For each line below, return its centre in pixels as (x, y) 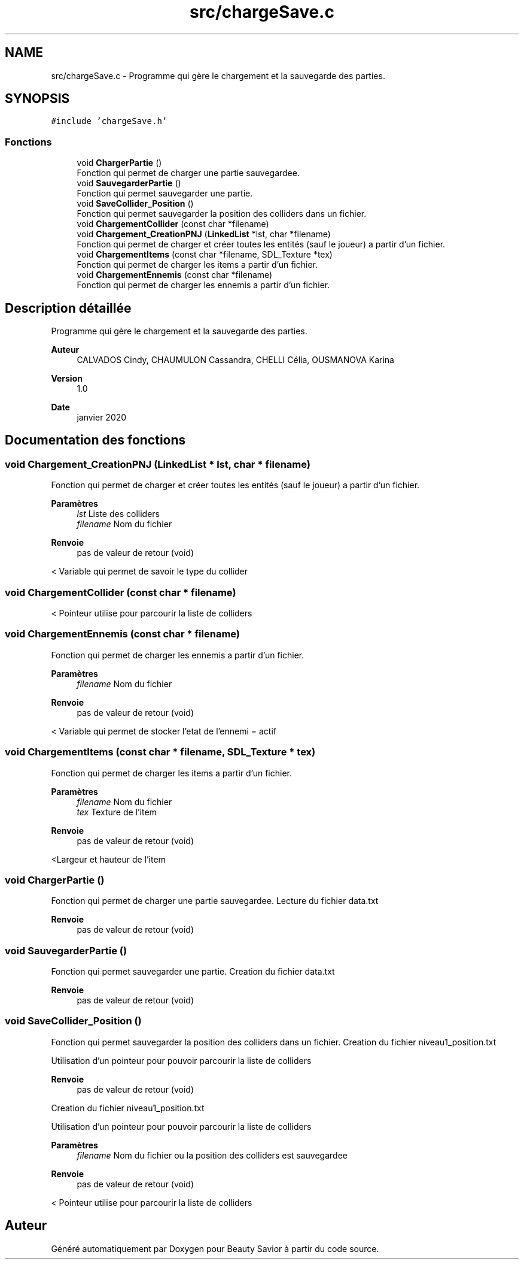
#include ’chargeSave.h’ (109, 121)
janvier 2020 (102, 418)
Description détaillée (68, 308)
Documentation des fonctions (95, 440)
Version (67, 379)
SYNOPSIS (37, 99)
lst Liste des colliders (118, 514)
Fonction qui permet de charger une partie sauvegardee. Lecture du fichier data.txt (215, 901)
